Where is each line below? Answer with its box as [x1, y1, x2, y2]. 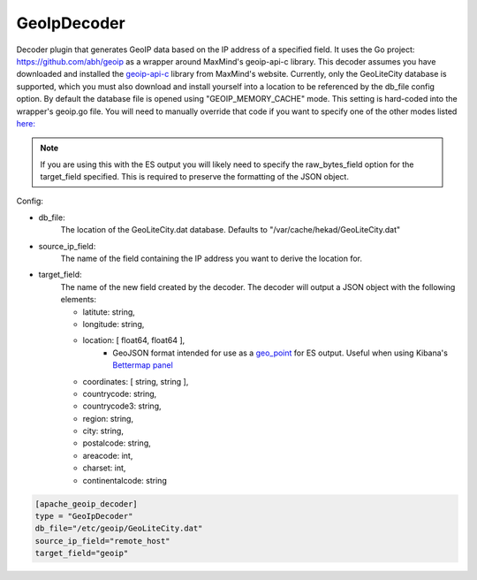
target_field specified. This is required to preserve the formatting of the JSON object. [40, 172, 349, 182]
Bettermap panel [112, 360, 174, 370]
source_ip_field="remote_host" [34, 536, 171, 546]
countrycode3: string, [82, 401, 163, 411]
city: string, [82, 425, 124, 437]
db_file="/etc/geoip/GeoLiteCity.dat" [34, 523, 203, 534]
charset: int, [82, 462, 126, 473]
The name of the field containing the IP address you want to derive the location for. [60, 253, 362, 264]
